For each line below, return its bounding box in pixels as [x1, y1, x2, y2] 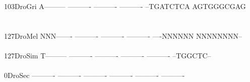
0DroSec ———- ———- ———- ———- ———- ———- [4, 70, 185, 80]
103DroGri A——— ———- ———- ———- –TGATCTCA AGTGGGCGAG [4, 1, 246, 11]
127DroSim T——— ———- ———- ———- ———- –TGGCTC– [4, 50, 211, 60]
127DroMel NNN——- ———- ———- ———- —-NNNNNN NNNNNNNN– [4, 30, 242, 41]
